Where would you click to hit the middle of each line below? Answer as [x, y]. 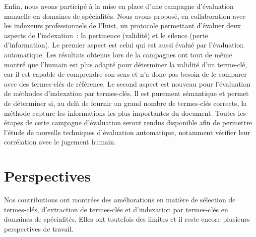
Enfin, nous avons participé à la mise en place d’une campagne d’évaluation [119, 6]
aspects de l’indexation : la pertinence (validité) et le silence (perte [106, 35]
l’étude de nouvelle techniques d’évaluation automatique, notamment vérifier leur [127, 132]
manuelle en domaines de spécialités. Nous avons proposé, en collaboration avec [125, 16]
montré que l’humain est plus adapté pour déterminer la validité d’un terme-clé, [126, 64]
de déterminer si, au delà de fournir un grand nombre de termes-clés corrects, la [126, 103]
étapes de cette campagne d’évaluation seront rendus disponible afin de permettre [128, 122]
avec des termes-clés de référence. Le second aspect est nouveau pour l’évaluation [127, 83]
